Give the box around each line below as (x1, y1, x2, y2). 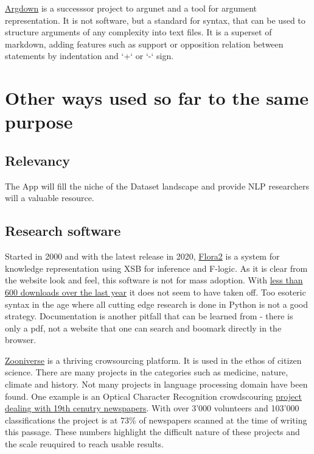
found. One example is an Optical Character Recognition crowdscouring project (5, 389, 302, 402)
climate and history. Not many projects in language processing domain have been (5, 378, 308, 391)
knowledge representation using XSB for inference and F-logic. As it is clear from (5, 261, 308, 274)
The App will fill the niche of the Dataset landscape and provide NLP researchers (5, 179, 309, 192)
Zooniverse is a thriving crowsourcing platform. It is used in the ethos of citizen (5, 353, 302, 366)
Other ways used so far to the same (5, 85, 309, 110)
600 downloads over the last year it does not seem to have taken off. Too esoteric (5, 285, 306, 298)
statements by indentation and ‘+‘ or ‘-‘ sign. (5, 49, 174, 62)
